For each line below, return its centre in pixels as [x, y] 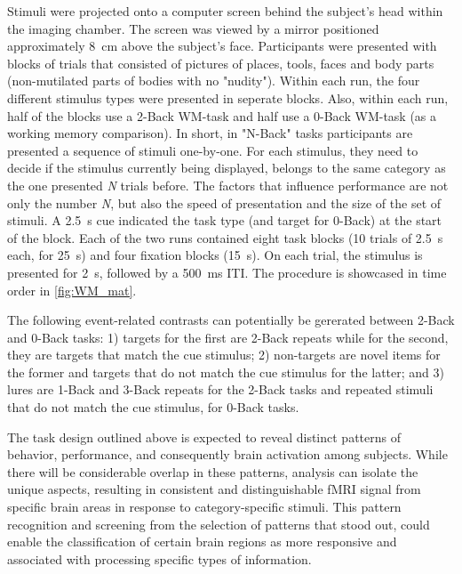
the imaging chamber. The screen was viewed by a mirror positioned [193, 28]
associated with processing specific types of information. [159, 558]
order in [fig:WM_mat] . [72, 290]
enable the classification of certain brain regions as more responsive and [202, 542]
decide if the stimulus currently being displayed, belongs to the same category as [227, 168]
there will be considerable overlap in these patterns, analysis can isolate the [213, 471]
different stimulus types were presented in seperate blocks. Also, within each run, [228, 97]
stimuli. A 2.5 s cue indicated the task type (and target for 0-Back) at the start [225, 220]
